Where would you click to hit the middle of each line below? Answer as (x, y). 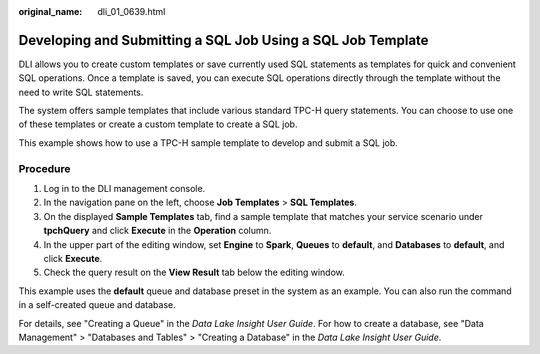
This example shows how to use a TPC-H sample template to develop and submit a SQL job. (208, 142)
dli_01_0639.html (131, 11)
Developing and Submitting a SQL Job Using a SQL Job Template (223, 40)
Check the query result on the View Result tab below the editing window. (194, 272)
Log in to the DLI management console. (124, 188)
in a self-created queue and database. (97, 305)
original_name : (50, 11)
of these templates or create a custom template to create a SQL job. (158, 124)
